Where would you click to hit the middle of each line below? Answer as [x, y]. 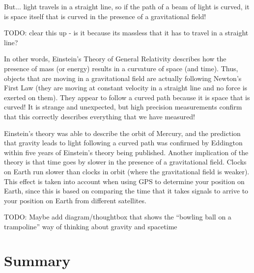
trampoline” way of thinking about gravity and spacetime [91, 226]
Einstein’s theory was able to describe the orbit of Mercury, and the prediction [122, 133]
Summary [37, 260]
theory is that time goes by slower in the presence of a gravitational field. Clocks [125, 162]
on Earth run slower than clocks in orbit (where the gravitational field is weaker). [127, 171]
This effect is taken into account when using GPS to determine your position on [124, 181]
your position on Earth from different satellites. [75, 200]
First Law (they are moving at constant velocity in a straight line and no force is [126, 88]
